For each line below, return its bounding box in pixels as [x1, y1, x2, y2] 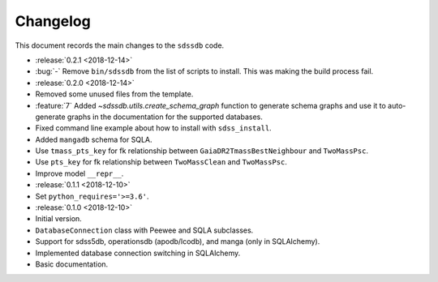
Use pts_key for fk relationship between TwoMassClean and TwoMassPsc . [35, 157, 288, 167]
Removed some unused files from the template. [35, 89, 194, 99]
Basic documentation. [35, 259, 109, 269]
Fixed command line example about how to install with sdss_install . [35, 123, 272, 133]
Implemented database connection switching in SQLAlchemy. [35, 248, 241, 258]
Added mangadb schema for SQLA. [35, 135, 152, 144]
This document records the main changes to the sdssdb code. [15, 41, 225, 50]
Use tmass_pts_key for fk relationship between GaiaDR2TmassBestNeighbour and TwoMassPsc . [35, 146, 369, 156]
